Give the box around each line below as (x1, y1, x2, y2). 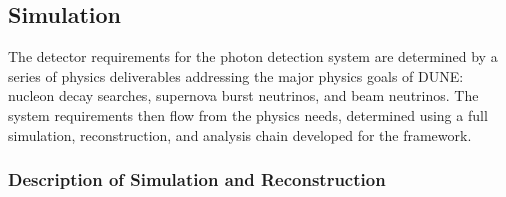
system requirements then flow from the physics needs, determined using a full (8, 104, 488, 125)
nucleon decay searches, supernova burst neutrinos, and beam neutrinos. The (8, 85, 479, 106)
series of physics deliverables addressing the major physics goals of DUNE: (8, 65, 464, 86)
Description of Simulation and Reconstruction (8, 167, 386, 192)
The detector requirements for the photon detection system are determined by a (8, 46, 498, 67)
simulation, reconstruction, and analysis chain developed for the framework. (8, 124, 472, 145)
